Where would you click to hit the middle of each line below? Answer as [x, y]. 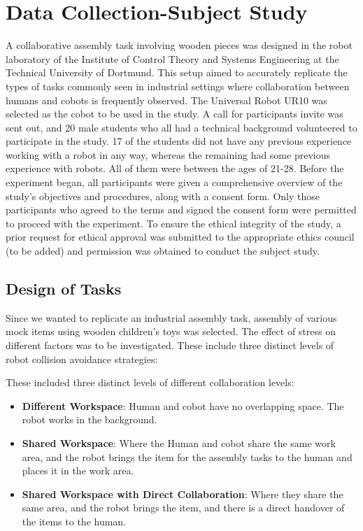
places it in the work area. [78, 470]
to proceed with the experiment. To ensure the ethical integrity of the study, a [173, 223]
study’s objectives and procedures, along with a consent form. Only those [163, 196]
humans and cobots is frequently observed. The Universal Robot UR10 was [166, 100]
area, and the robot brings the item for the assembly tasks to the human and [187, 456]
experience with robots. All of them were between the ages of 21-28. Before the [175, 168]
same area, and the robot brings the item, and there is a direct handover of [183, 508]
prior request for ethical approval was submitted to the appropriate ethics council [180, 237]
